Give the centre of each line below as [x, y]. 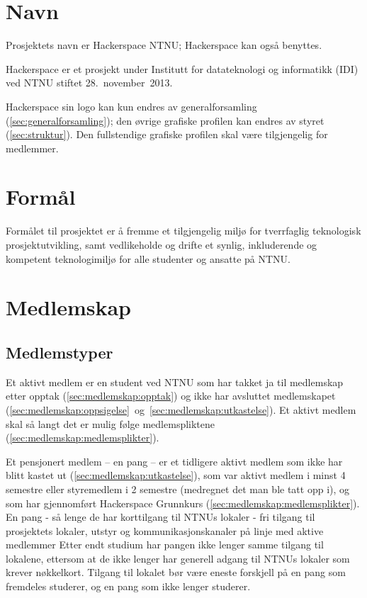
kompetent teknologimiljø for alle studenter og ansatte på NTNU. [148, 258]
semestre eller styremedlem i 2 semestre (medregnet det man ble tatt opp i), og [178, 489]
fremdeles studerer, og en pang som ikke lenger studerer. [128, 586]
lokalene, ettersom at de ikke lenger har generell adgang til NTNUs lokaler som [178, 558]
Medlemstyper [60, 352]
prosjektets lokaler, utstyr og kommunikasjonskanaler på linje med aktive [165, 530]
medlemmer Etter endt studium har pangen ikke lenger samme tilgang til [165, 545]
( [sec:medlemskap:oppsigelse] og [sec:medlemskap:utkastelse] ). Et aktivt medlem [181, 409]
